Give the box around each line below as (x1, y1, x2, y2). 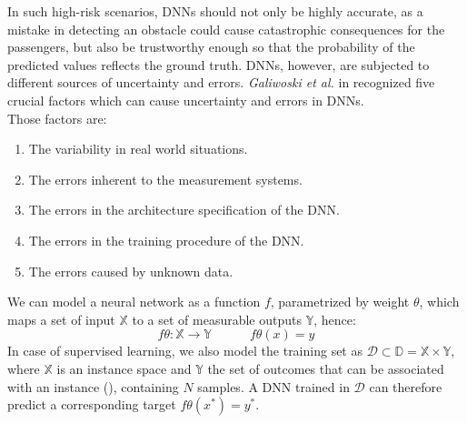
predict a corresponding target (7, 395, 176, 414)
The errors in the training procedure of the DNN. (28, 230, 304, 249)
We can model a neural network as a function (7, 292, 261, 311)
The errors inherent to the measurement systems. (28, 169, 303, 188)
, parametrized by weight (270, 292, 410, 311)
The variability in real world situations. (28, 139, 248, 158)
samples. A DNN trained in (197, 377, 350, 396)
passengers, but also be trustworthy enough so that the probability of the (7, 37, 415, 56)
